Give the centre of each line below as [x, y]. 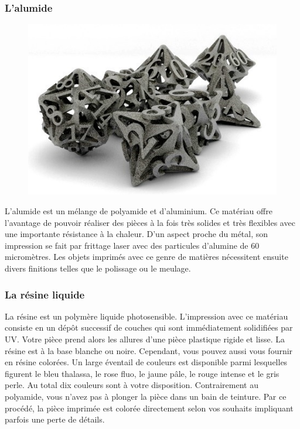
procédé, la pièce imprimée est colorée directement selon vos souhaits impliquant [149, 408]
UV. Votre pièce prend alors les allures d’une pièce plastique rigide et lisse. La [145, 339]
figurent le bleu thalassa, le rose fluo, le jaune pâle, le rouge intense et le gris [142, 373]
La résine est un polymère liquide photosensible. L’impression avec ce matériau [146, 316]
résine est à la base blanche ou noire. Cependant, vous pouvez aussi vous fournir [149, 350]
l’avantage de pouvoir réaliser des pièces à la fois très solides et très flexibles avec [150, 222]
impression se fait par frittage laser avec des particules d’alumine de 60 [132, 245]
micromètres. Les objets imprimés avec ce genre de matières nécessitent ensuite [146, 257]
